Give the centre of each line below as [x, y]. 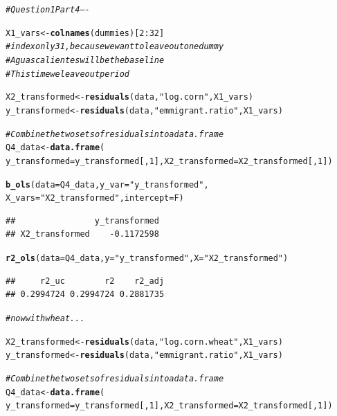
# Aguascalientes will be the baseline [85, 60]
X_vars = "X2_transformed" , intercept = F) [95, 198]
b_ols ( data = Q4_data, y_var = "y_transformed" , [107, 184]
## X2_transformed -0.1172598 [82, 234]
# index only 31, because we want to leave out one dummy [115, 47]
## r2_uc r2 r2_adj [85, 281]
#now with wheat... [45, 318]
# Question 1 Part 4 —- [48, 10]
